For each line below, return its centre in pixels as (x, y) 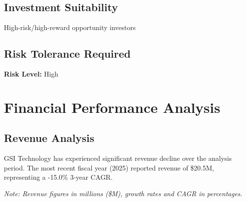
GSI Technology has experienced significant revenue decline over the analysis (118, 158)
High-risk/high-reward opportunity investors (70, 27)
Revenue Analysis (49, 138)
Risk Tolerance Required (67, 54)
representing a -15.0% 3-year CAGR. (58, 177)
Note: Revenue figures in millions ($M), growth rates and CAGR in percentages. (123, 193)
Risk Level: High (31, 74)
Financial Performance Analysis (112, 107)
